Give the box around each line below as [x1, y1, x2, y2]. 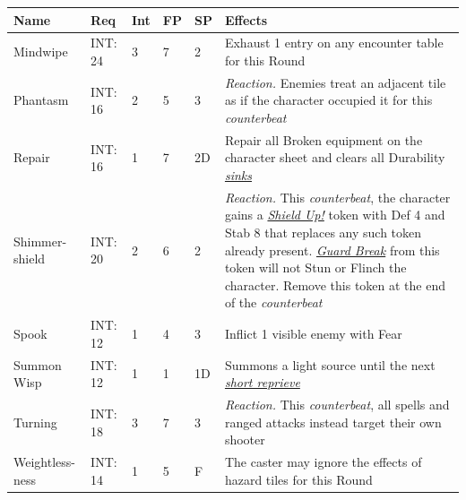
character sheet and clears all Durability [224, 148, 445, 167]
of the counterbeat [224, 293, 323, 312]
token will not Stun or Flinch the [224, 258, 407, 277]
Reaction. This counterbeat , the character [224, 187, 451, 206]
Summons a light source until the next [224, 355, 436, 374]
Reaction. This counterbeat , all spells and [224, 395, 450, 414]
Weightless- [13, 453, 75, 471]
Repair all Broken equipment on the [224, 130, 423, 149]
